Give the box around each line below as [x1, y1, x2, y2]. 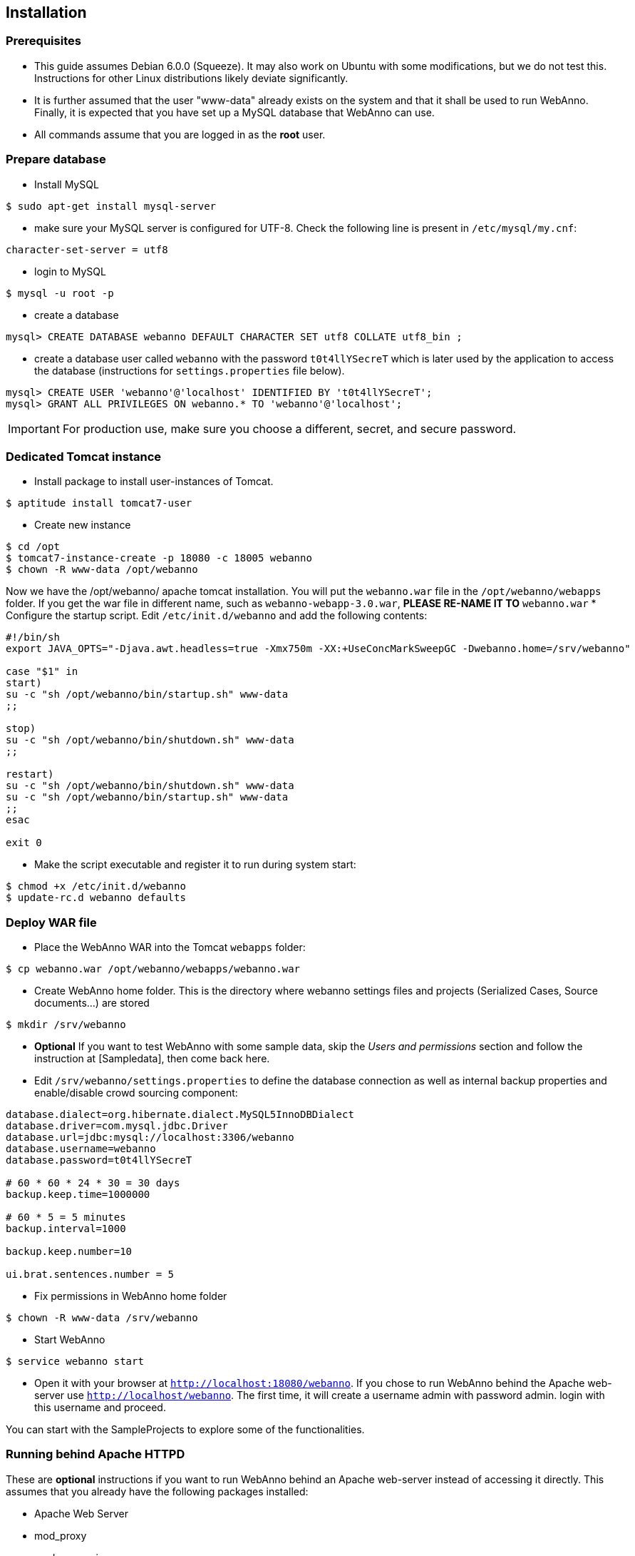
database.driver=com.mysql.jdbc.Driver [6, 1120, 228, 1132]
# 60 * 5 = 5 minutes [6, 1211, 126, 1224]
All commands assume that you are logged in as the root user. [34, 128, 326, 141]
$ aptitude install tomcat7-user [6, 497, 192, 509]
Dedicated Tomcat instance [6, 449, 162, 464]
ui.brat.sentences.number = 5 [6, 1268, 175, 1281]
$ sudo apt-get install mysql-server [6, 200, 217, 212]
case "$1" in [6, 666, 78, 678]
